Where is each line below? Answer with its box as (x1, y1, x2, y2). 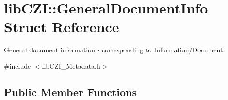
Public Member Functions (4, 84, 137, 99)
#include (4, 61, 31, 71)
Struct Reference (4, 17, 119, 37)
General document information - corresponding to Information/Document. (4, 45, 225, 55)
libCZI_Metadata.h (42, 61, 100, 71)
